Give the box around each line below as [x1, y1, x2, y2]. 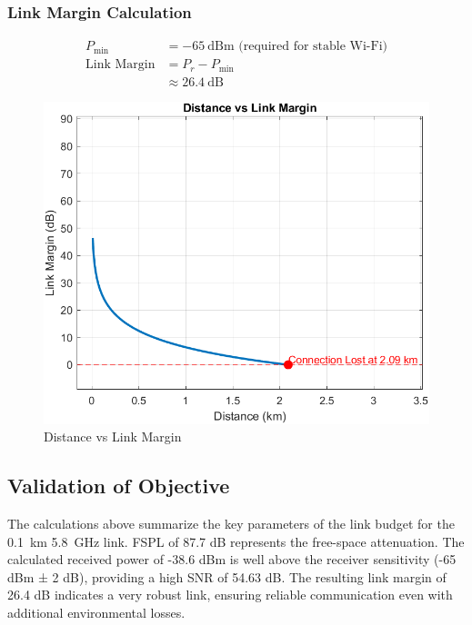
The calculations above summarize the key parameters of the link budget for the [7, 514, 455, 533]
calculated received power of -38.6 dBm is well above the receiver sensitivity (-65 [7, 550, 457, 569]
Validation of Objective [7, 471, 230, 500]
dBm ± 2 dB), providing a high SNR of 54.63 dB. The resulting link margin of [7, 567, 447, 586]
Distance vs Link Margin [44, 427, 182, 446]
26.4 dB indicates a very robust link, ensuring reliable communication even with [7, 585, 453, 604]
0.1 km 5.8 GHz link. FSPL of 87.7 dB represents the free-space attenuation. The [7, 531, 465, 551]
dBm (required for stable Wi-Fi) [207, 40, 388, 54]
